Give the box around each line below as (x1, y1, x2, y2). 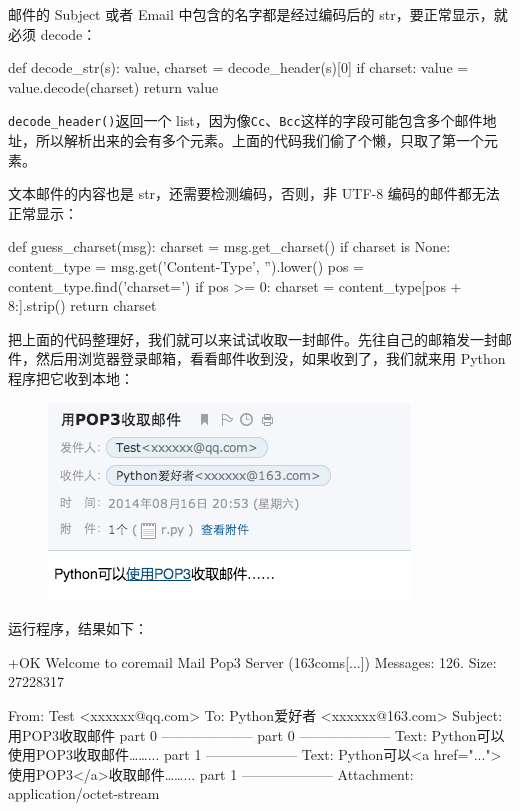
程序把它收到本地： (8, 367, 134, 388)
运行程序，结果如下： (8, 618, 148, 639)
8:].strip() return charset (8, 295, 157, 316)
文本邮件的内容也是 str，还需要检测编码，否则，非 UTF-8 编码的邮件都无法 (8, 183, 500, 204)
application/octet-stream (8, 783, 160, 804)
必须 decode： (8, 23, 97, 44)
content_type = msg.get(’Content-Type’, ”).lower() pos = (8, 256, 365, 276)
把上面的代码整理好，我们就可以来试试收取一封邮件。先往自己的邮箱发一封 (8, 328, 498, 349)
